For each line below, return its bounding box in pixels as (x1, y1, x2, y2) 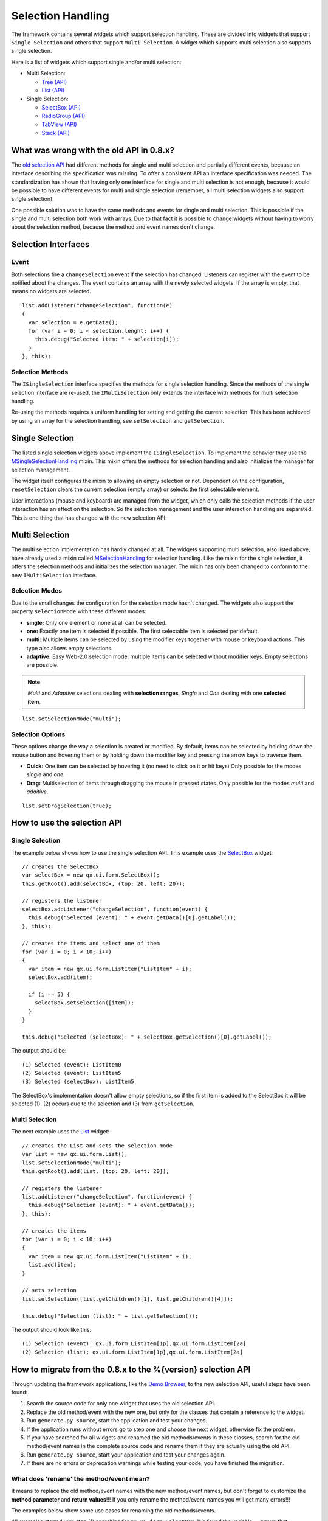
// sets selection (22, 1287, 77, 1294)
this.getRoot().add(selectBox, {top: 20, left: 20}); (22, 880, 185, 887)
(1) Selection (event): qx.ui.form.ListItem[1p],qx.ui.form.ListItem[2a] (22, 1340, 247, 1347)
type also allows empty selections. (26, 644, 113, 652)
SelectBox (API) (41, 103, 81, 111)
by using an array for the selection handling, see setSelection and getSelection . (11, 417, 225, 424)
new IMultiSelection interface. (11, 571, 97, 579)
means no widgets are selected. (11, 288, 91, 295)
